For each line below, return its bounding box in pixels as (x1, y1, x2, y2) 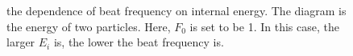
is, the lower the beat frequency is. (53, 34, 224, 50)
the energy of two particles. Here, (6, 18, 171, 34)
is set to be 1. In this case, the (189, 18, 339, 34)
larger (6, 34, 35, 50)
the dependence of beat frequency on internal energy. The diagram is (6, 2, 347, 18)
